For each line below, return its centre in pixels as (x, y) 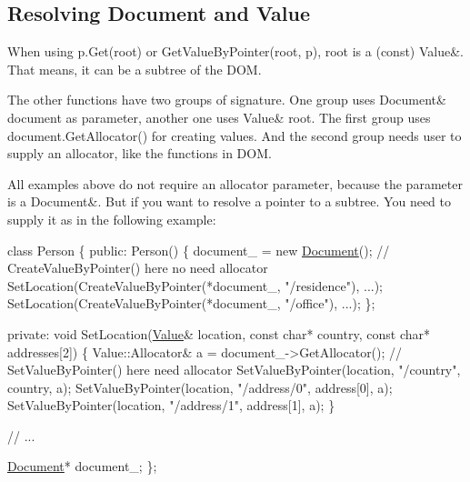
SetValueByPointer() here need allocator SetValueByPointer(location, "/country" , (234, 370)
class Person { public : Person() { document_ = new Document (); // (199, 250)
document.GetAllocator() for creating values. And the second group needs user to (235, 135)
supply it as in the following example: (112, 219)
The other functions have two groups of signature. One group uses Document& (227, 100)
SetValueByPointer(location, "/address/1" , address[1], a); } (171, 405)
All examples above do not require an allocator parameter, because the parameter (235, 183)
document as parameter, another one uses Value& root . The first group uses (219, 117)
